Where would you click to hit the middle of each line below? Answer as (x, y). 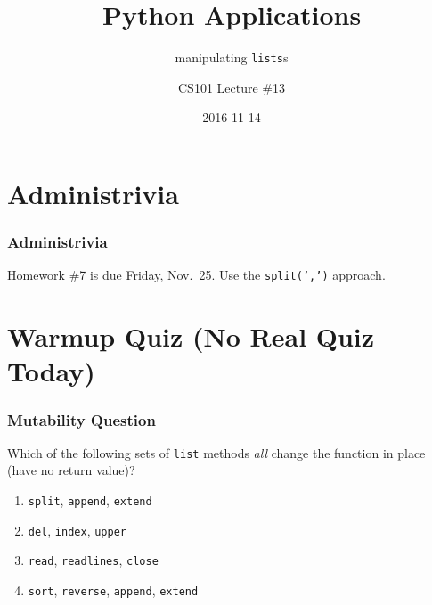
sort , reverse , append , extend (113, 590)
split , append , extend (90, 500)
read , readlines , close (93, 560)
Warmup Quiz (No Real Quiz (191, 336)
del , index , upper (77, 530)
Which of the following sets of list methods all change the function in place (216, 452)
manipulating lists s (232, 57)
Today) (51, 371)
